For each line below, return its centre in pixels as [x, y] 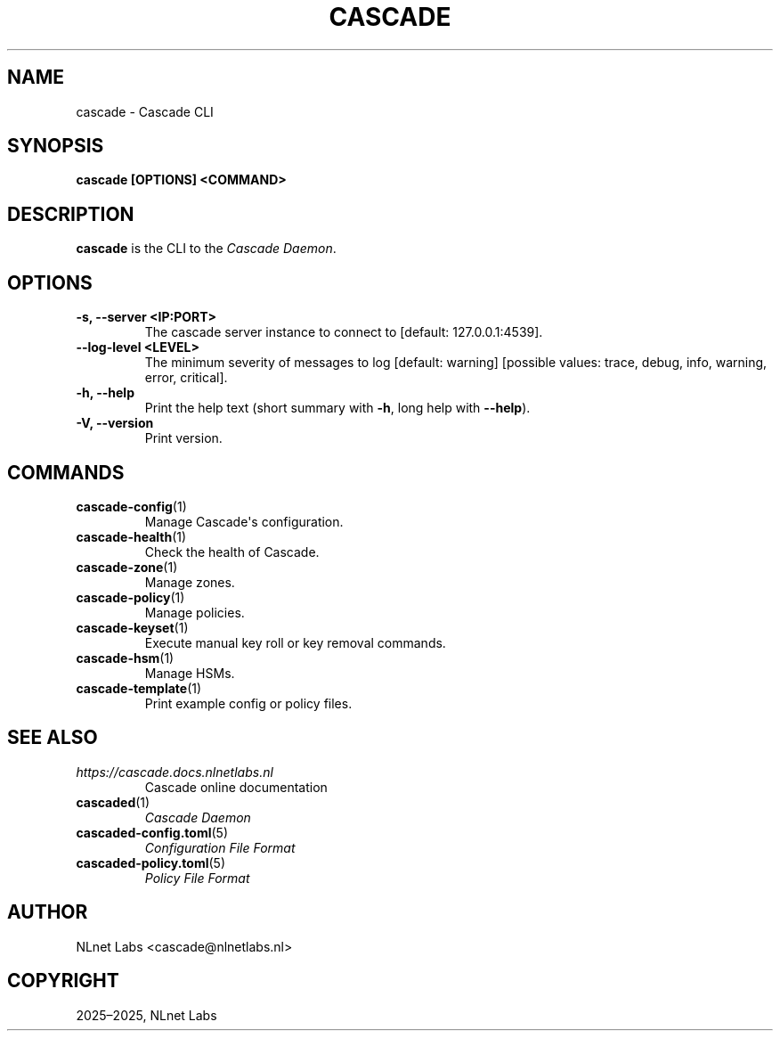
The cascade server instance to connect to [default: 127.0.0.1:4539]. [344, 332]
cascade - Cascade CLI [145, 111]
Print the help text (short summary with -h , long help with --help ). [337, 408]
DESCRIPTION [71, 214]
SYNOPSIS [56, 146]
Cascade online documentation [236, 787]
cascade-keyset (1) [132, 627]
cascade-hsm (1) [125, 658]
